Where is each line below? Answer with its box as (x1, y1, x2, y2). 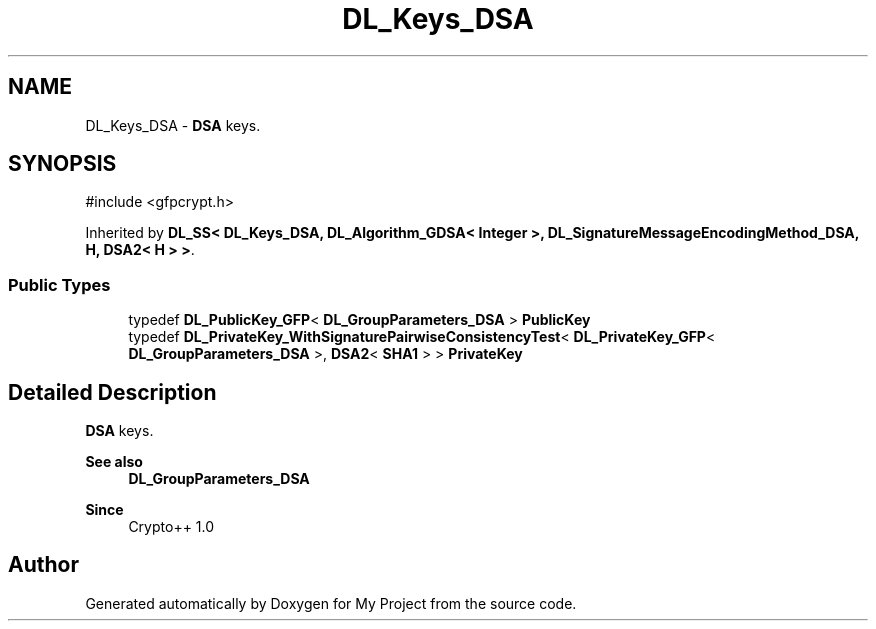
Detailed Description (8, 379, 217, 405)
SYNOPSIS (8, 151, 117, 177)
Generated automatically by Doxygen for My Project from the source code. (85, 594, 577, 612)
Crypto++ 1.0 (128, 518, 215, 536)
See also (85, 453, 143, 471)
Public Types (8, 274, 111, 295)
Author (8, 552, 79, 578)
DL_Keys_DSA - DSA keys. (85, 116, 261, 134)
